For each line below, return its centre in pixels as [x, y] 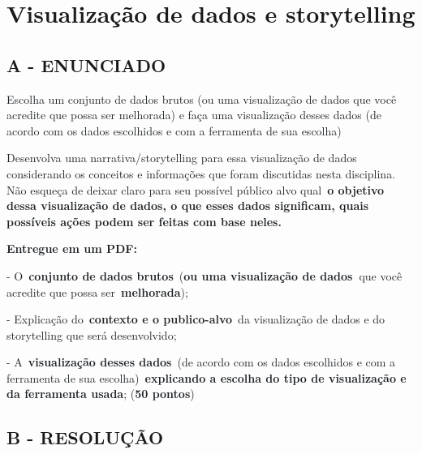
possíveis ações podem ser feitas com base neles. [144, 221]
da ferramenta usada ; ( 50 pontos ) [101, 394]
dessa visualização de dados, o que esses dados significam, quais [188, 206]
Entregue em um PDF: [72, 248]
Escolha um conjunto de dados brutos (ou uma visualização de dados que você [202, 99]
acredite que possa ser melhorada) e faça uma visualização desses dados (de [194, 115]
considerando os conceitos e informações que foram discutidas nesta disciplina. [201, 173]
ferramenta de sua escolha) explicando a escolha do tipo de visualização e [207, 377]
